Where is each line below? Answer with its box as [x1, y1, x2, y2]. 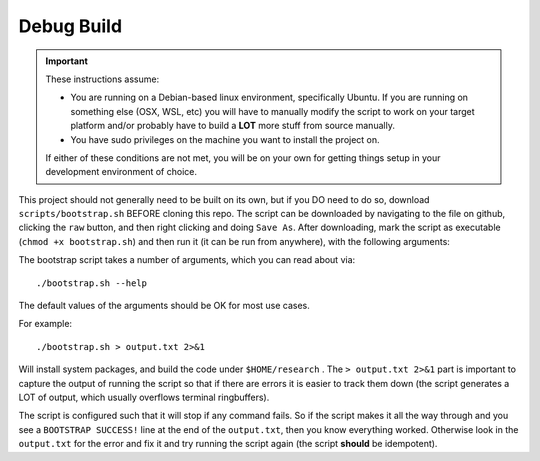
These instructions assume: [45, 73, 160, 85]
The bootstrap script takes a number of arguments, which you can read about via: [18, 254, 356, 266]
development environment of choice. [45, 166, 197, 178]
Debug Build [18, 15, 123, 37]
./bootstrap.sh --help [36, 277, 148, 289]
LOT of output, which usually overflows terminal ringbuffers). [18, 391, 270, 403]
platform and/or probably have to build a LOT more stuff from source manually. [70, 120, 395, 132]
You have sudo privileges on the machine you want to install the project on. [70, 133, 380, 145]
